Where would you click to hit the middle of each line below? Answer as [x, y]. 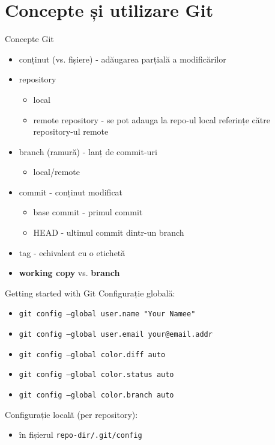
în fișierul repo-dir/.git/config [80, 434]
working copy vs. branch [69, 273]
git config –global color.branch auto [96, 395]
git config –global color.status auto [96, 375]
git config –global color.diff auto [92, 354]
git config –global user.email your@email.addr [116, 335]
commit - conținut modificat [71, 192]
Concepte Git [29, 39]
